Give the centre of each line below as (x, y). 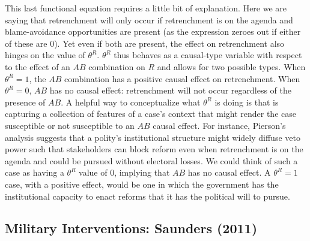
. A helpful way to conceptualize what (131, 102)
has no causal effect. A (229, 172)
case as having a (35, 172)
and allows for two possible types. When (231, 66)
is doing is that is (247, 102)
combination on (117, 66)
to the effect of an (38, 66)
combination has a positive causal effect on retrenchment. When (182, 78)
